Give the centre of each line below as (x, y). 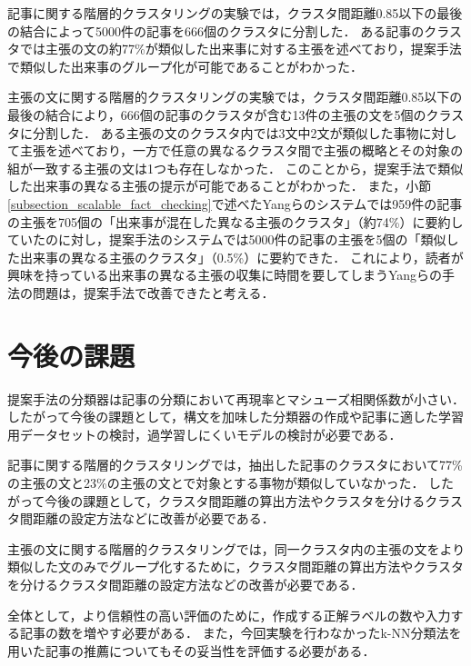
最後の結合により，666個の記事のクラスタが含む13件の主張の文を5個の (217, 114)
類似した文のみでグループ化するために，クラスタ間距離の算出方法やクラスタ (235, 567)
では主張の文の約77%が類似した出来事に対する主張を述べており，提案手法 (241, 49)
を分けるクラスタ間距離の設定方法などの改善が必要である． (185, 584)
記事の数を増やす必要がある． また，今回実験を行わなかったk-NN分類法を (241, 633)
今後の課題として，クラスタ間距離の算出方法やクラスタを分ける (235, 500)
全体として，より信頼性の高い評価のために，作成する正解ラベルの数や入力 (229, 615)
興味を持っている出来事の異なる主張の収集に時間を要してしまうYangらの (225, 275)
